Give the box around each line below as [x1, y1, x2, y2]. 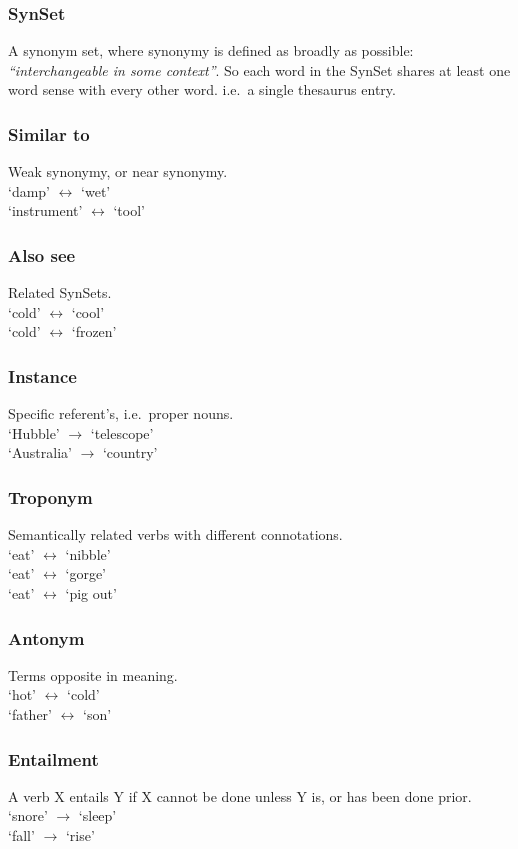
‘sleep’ [78, 805, 117, 826]
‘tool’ [113, 200, 145, 221]
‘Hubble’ [8, 422, 60, 443]
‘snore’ [8, 805, 48, 826]
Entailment [8, 746, 99, 771]
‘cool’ [71, 301, 105, 322]
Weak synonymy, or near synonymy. [8, 161, 228, 182]
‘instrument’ [8, 200, 83, 221]
